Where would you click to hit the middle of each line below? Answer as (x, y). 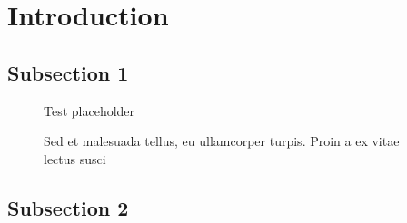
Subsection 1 (68, 72)
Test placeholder (89, 110)
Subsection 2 (68, 207)
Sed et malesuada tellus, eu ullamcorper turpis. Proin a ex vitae (222, 141)
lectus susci (75, 158)
